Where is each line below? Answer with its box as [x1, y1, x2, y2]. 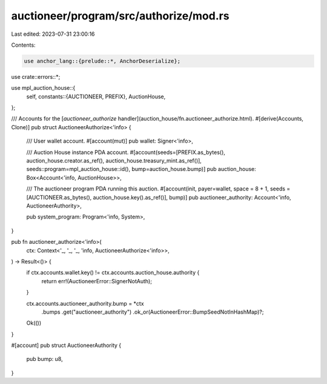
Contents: [11, 41, 36, 49]
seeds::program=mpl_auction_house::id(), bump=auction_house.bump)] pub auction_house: [26, 166, 257, 173]
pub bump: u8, [26, 355, 63, 363]
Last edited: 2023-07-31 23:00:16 [11, 30, 95, 38]
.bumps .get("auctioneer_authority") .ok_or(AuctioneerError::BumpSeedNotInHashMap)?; [41, 308, 264, 315]
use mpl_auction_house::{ [11, 84, 76, 92]
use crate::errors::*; [11, 73, 61, 80]
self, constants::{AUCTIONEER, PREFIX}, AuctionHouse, [26, 93, 166, 100]
